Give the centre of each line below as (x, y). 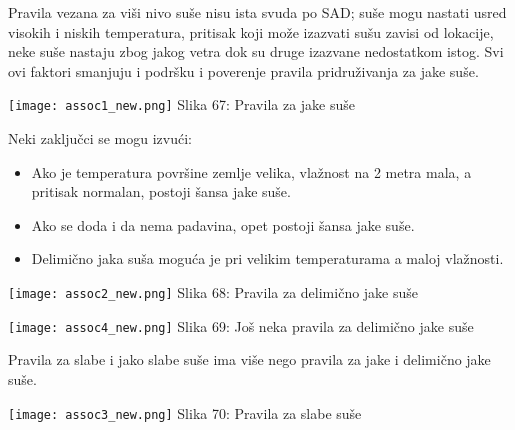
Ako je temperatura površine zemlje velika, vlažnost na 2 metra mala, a (251, 171)
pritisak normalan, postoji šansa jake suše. (161, 191)
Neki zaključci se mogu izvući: (100, 138)
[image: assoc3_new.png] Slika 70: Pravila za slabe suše (185, 412)
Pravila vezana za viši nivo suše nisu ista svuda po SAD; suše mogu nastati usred (257, 12)
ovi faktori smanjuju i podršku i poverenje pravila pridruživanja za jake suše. (243, 70)
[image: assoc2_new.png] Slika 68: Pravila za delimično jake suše (213, 292)
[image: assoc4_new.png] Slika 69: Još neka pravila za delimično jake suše (241, 325)
